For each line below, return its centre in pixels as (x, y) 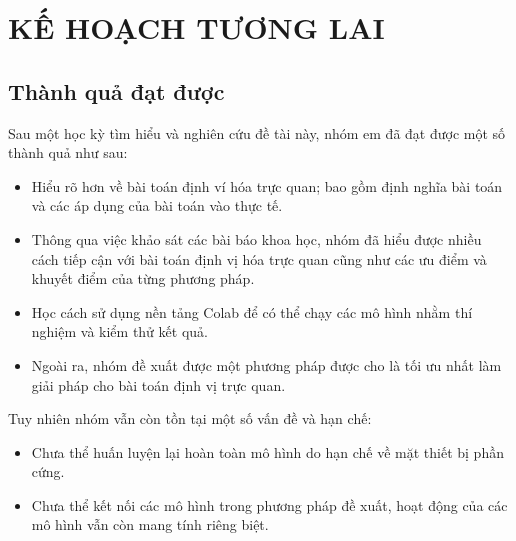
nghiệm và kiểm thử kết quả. (119, 331)
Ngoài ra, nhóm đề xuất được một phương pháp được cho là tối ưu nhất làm (266, 364)
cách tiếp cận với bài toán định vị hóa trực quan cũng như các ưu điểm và (259, 258)
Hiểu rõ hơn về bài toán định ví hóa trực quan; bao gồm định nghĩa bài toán (267, 185)
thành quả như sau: (68, 152)
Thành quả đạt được (116, 90)
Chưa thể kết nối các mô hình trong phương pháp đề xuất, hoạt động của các (269, 504)
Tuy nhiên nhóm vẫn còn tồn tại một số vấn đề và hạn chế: (190, 418)
